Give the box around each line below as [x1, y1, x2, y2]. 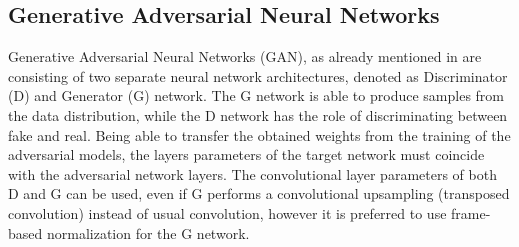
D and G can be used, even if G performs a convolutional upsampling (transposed [8, 183, 510, 204]
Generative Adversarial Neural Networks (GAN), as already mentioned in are [8, 46, 482, 67]
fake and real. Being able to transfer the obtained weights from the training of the [8, 124, 511, 145]
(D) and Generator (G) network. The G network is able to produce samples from [8, 85, 504, 106]
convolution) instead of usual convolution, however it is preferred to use [8, 202, 447, 223]
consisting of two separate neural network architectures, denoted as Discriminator [8, 65, 508, 86]
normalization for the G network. [46, 222, 250, 243]
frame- [451, 202, 491, 223]
